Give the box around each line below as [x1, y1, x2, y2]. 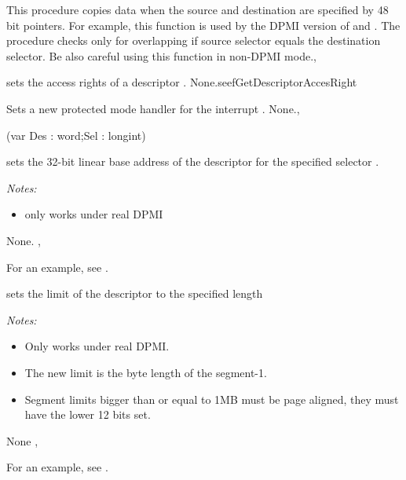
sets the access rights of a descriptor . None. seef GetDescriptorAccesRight [6, 74, 357, 90]
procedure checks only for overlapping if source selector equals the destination [6, 32, 381, 49]
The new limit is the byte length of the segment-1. [24, 364, 267, 380]
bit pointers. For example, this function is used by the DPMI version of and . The [6, 16, 401, 33]
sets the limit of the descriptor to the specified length [6, 285, 263, 302]
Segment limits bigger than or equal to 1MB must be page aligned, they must [24, 390, 399, 407]
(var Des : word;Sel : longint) [6, 126, 146, 143]
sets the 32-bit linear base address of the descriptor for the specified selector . [6, 153, 379, 170]
